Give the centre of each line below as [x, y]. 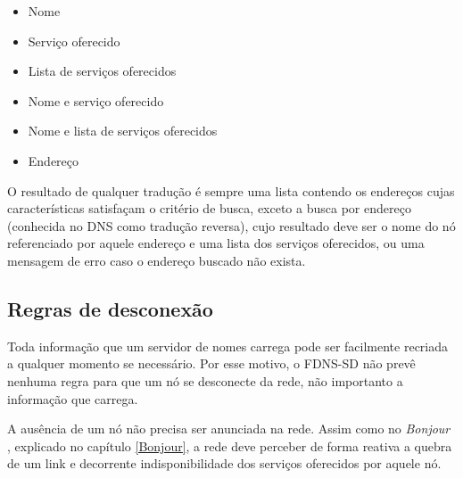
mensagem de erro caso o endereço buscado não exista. [157, 260]
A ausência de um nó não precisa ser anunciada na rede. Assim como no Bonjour [229, 429]
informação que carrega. [73, 398]
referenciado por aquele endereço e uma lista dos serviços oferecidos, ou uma [216, 243]
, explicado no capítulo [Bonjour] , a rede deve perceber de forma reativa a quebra [230, 445]
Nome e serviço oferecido [96, 100]
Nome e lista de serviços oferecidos [123, 131]
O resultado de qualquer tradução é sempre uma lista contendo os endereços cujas [231, 190]
